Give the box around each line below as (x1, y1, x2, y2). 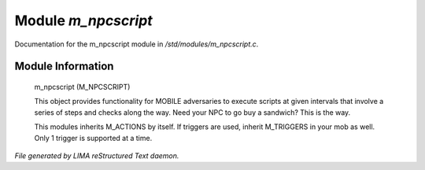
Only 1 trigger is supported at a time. (34, 133, 153, 142)
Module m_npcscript (14, 12, 153, 29)
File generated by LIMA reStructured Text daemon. (14, 150, 179, 161)
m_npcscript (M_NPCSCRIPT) (34, 82, 131, 91)
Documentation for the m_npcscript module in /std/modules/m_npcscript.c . (14, 39, 259, 49)
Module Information (14, 60, 114, 73)
